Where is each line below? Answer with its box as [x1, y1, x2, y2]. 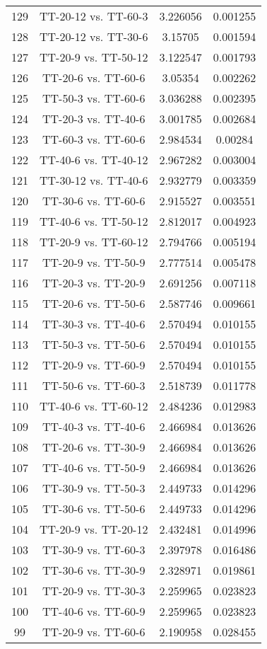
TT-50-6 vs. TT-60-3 [42, 377, 146, 394]
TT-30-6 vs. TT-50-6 [42, 500, 146, 517]
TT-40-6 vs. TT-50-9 [42, 459, 146, 476]
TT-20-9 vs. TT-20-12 [40, 521, 148, 537]
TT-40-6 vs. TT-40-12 [40, 151, 148, 168]
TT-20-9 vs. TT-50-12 [40, 49, 148, 65]
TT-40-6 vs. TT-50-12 [40, 213, 148, 229]
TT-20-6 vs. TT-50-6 [42, 295, 146, 311]
